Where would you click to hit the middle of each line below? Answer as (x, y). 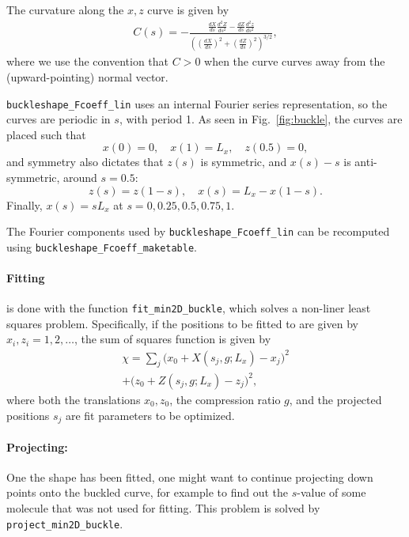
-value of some (331, 492)
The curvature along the (65, 9)
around (80, 177)
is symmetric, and (244, 162)
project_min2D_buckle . (65, 523)
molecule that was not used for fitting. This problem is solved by (163, 507)
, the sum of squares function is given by (172, 339)
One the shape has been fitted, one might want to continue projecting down (190, 476)
